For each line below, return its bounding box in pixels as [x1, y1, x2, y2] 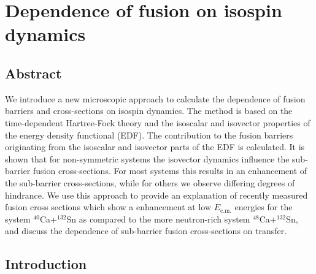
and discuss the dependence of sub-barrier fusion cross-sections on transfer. [5, 224, 287, 237]
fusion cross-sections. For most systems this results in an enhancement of [33, 164, 307, 177]
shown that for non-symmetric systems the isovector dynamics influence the [5, 152, 290, 165]
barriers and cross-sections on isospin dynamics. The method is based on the [5, 104, 293, 117]
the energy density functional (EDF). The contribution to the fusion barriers [5, 128, 293, 141]
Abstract [5, 63, 62, 82]
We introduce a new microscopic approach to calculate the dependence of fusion [5, 92, 306, 105]
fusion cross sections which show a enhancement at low [5, 200, 212, 213]
